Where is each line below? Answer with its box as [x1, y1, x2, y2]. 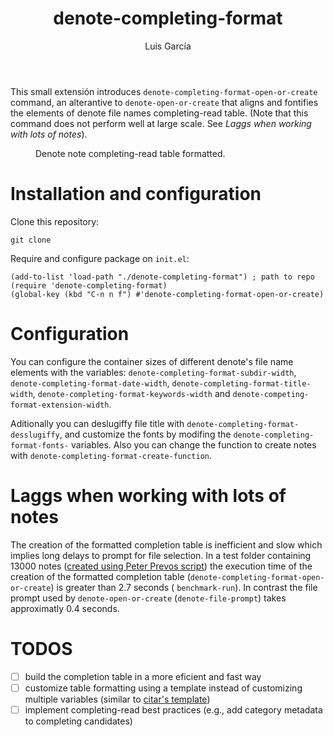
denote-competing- [232, 389, 310, 399]
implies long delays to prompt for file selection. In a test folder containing [10, 549, 312, 561]
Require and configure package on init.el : [10, 252, 190, 264]
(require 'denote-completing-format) [10, 280, 168, 291]
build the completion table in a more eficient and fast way [24, 670, 262, 682]
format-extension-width [10, 400, 110, 410]
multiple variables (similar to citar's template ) [24, 693, 211, 705]
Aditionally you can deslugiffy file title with [10, 417, 185, 429]
